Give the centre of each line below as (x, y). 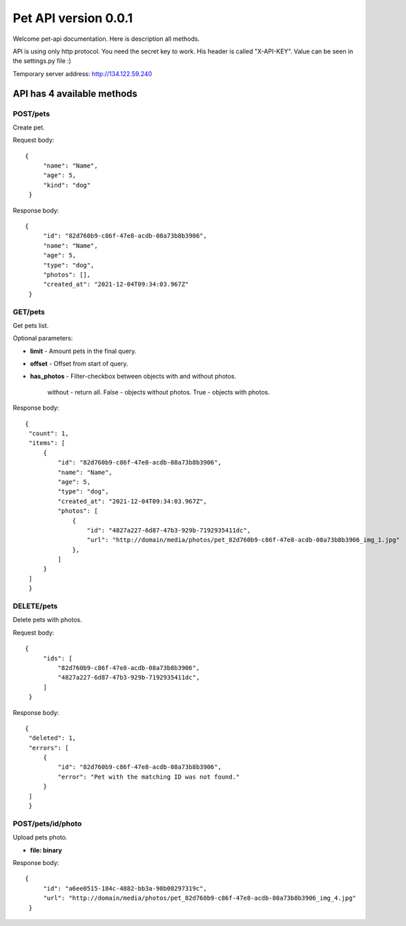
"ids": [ (58, 658)
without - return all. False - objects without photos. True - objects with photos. (159, 392)
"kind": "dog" (67, 185)
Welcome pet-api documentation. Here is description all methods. (106, 39)
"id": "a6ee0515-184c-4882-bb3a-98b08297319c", (125, 888)
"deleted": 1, (52, 738)
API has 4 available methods (75, 93)
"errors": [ (49, 748)
